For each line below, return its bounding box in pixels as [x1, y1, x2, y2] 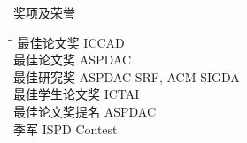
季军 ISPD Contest [13, 119, 118, 138]
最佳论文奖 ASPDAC [13, 50, 131, 69]
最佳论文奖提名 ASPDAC [13, 102, 156, 120]
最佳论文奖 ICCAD [17, 33, 125, 51]
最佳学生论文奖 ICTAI [13, 85, 140, 103]
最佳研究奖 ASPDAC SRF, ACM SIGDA [13, 67, 240, 86]
